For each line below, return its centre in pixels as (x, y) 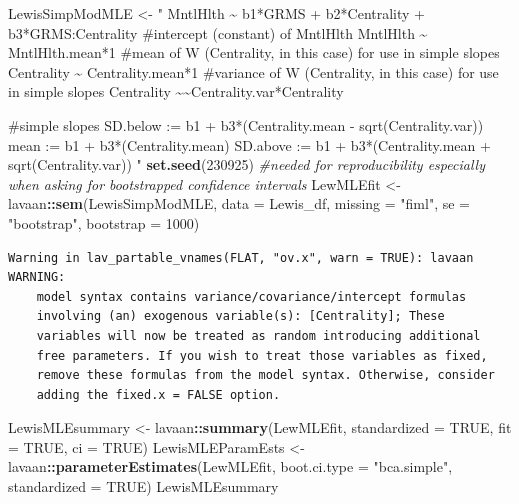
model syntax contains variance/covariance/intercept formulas (251, 296)
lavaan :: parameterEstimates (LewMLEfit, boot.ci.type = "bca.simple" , (230, 466)
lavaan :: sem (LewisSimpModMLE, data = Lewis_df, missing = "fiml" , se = (239, 203)
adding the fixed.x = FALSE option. (158, 394)
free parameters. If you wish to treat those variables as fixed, (262, 355)
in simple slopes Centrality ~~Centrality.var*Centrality (176, 91)
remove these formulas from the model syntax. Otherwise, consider (265, 375)
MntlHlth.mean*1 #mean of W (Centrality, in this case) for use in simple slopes (254, 52)
